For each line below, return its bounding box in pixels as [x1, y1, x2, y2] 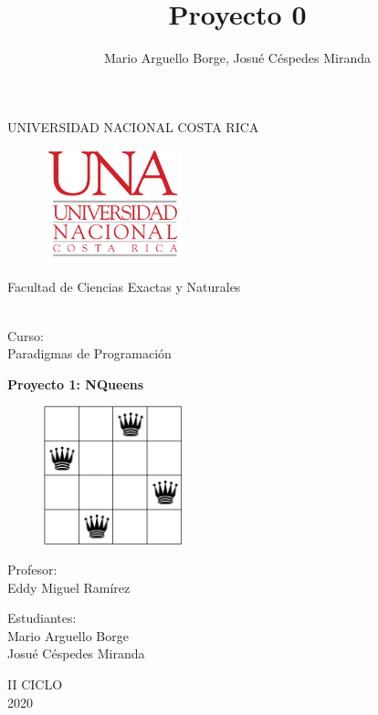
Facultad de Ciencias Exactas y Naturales [7, 277, 241, 296]
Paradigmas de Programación [7, 344, 172, 363]
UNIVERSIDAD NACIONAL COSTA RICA [7, 117, 259, 136]
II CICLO [7, 675, 63, 694]
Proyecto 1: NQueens [7, 374, 144, 393]
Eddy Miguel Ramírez [7, 577, 131, 596]
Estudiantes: [7, 608, 77, 627]
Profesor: [7, 560, 58, 579]
